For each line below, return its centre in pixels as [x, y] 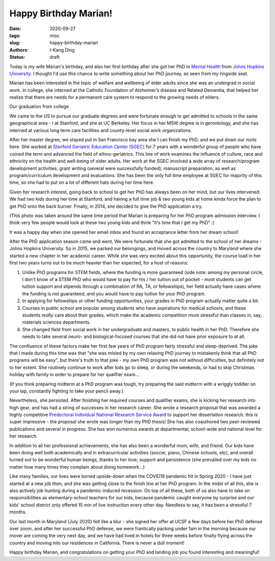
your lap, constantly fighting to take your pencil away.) [66, 391]
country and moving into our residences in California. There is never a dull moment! [97, 543]
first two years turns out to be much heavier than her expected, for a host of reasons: [99, 263]
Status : [17, 57]
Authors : [19, 50]
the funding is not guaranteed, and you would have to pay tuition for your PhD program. [114, 294]
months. [18, 512]
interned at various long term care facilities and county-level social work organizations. [101, 130]
